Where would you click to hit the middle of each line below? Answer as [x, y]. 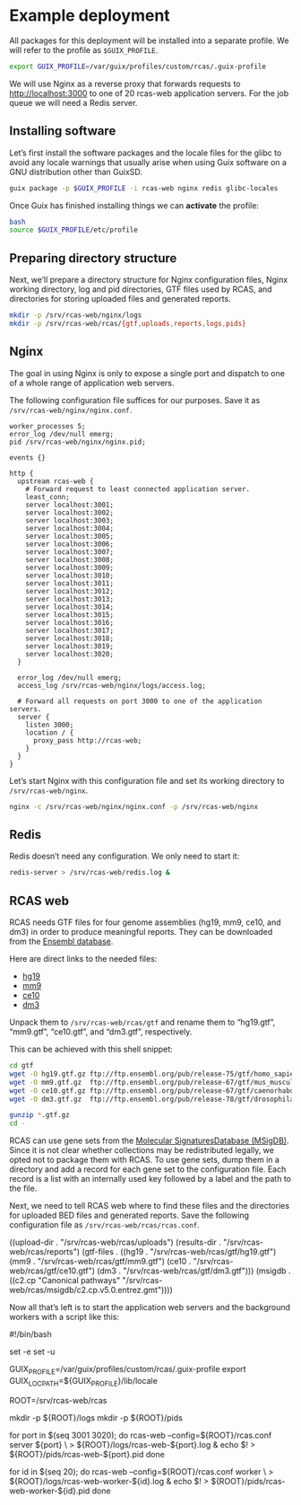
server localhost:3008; [70, 559]
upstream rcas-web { [56, 481]
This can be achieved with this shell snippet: [91, 1049]
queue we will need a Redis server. [73, 102]
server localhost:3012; [70, 591]
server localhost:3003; [70, 520]
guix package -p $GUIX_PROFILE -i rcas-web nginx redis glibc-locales [144, 188]
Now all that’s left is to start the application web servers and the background [150, 1307]
